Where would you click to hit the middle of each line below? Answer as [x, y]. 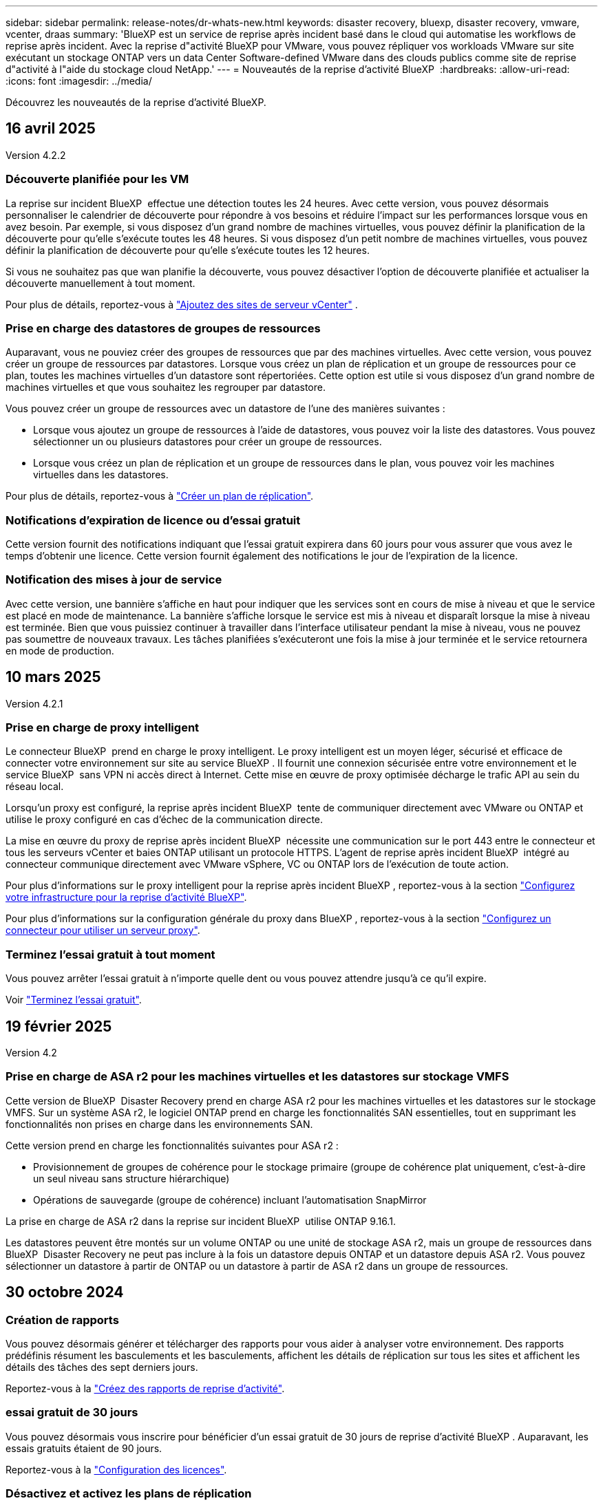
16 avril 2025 [51, 129]
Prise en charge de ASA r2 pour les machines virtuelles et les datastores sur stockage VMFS [257, 1077]
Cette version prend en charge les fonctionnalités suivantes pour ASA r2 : [172, 1145]
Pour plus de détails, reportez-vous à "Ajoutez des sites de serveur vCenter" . [182, 304]
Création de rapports [62, 1320]
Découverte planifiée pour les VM [97, 179]
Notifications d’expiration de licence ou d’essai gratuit [153, 520]
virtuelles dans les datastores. [101, 475]
